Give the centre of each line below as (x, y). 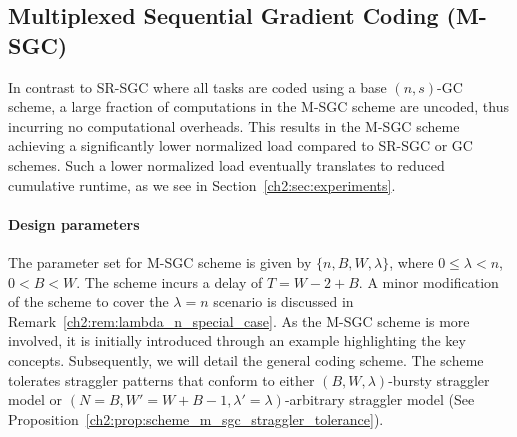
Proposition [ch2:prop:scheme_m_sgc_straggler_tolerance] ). (196, 418)
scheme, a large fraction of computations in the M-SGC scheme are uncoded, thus (258, 106)
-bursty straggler (439, 379)
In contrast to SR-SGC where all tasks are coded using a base (197, 86)
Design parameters (74, 223)
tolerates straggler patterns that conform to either (161, 379)
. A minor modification (428, 281)
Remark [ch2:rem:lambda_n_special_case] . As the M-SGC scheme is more (239, 320)
